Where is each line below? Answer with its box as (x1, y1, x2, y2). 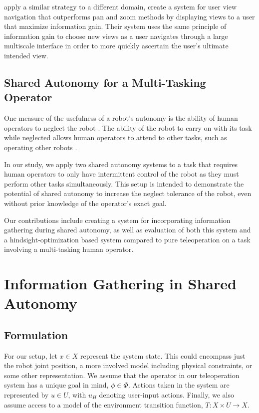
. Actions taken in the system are (128, 380, 230, 390)
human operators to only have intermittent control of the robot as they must (4, 169, 239, 179)
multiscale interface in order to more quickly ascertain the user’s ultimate (4, 40, 229, 51)
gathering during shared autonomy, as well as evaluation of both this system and (4, 224, 251, 235)
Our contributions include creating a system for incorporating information (4, 214, 231, 225)
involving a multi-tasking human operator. (4, 244, 134, 254)
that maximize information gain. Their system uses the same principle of (4, 21, 227, 31)
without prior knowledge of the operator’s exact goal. (4, 198, 167, 208)
